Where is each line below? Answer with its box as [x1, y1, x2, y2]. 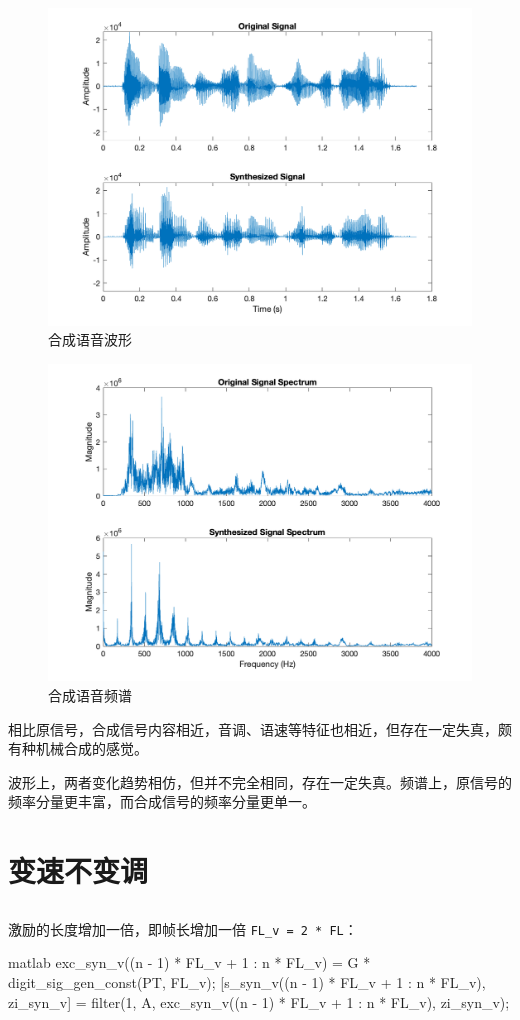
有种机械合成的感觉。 [8, 738, 148, 759]
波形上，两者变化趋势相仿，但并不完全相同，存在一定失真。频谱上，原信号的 [8, 771, 512, 792]
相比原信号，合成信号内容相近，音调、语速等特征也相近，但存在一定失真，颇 [8, 718, 512, 739]
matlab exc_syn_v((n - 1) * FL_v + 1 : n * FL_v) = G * [8, 952, 371, 973]
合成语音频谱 [48, 684, 132, 705]
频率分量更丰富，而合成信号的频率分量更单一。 [8, 791, 316, 812]
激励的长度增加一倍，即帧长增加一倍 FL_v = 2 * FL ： [8, 918, 358, 939]
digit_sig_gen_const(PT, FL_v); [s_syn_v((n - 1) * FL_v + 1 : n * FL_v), [8, 971, 486, 992]
